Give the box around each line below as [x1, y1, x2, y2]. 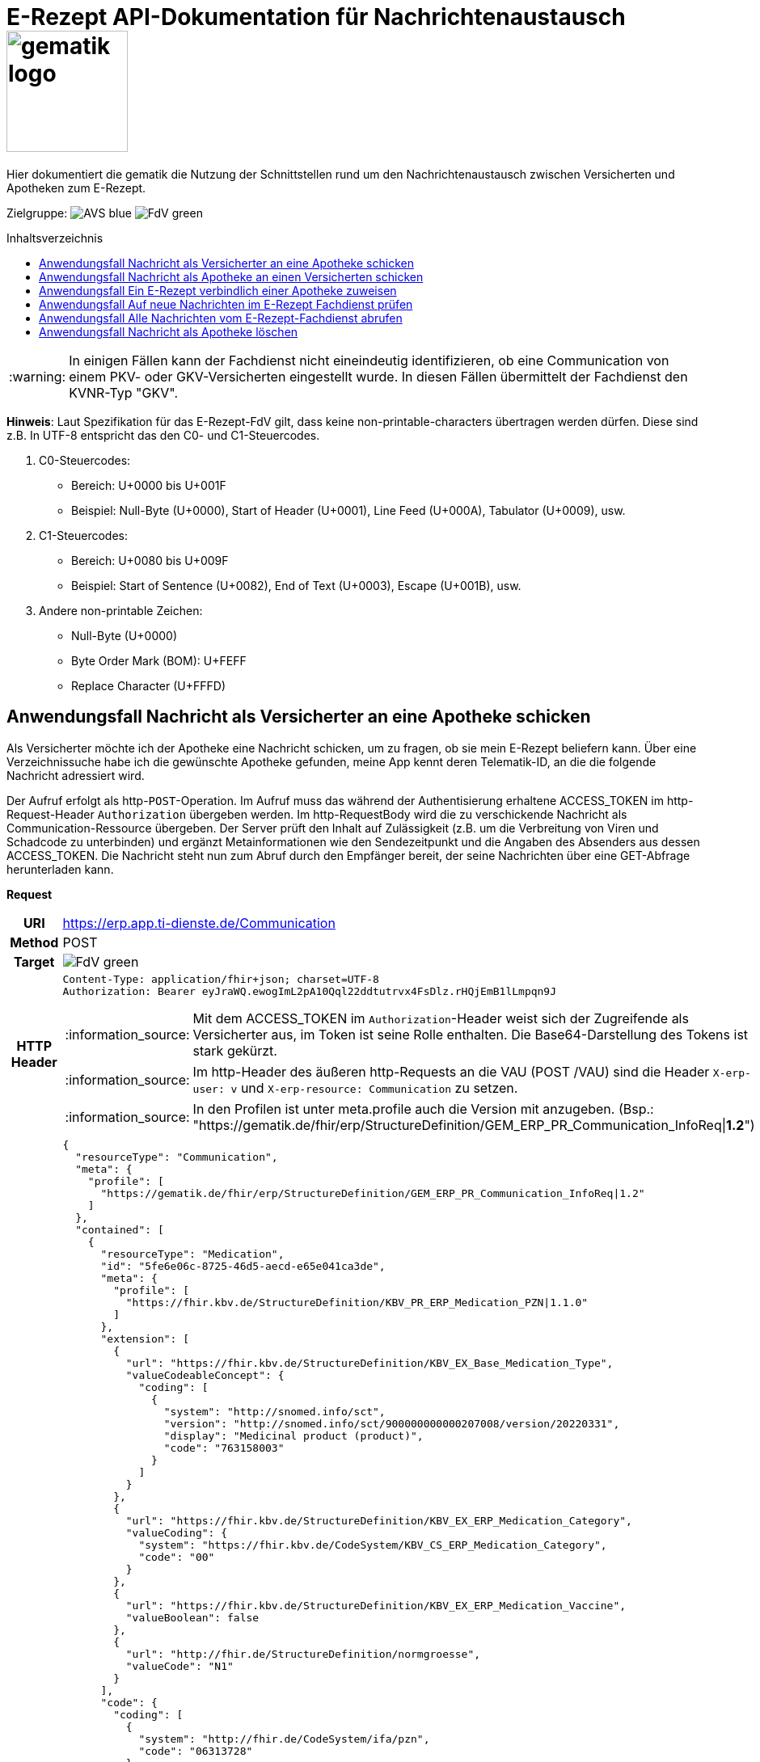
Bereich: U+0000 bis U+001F [71, 478, 226, 492]
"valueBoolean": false [125, 1611, 260, 1624]
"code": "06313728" [138, 1744, 253, 1757]
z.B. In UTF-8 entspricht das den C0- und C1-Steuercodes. [6, 428, 320, 442]
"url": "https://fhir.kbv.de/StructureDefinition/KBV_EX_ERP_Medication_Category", [125, 1514, 632, 1527]
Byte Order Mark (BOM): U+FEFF [71, 653, 247, 668]
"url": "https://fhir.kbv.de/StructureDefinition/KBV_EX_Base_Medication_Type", [125, 1356, 614, 1369]
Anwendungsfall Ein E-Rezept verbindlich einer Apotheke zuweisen [39, 283, 397, 297]
